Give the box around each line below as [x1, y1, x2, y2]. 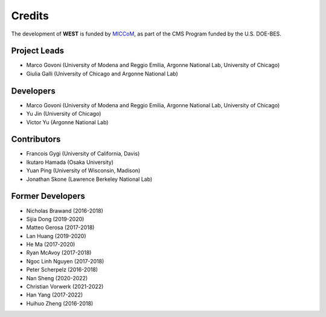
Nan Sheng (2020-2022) [26, 274, 88, 281]
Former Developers [11, 191, 86, 201]
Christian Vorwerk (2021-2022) [26, 283, 104, 290]
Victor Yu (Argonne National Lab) [26, 118, 109, 126]
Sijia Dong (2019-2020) [26, 215, 85, 222]
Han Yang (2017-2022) [26, 291, 83, 298]
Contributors [11, 134, 61, 145]
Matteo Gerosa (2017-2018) [26, 224, 95, 231]
